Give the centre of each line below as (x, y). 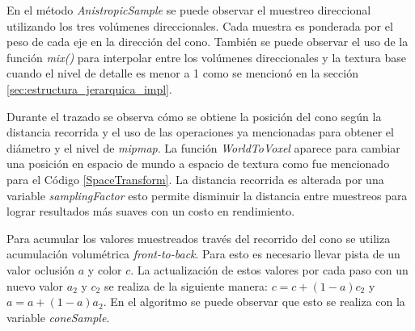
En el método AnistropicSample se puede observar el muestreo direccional (189, 10)
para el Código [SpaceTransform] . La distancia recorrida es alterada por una (195, 179)
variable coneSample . (58, 317)
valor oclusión (41, 269)
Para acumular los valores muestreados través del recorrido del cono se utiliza (199, 238)
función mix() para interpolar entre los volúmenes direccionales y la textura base (206, 57)
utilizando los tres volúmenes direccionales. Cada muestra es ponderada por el (200, 25)
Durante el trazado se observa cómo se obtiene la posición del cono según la (194, 116)
